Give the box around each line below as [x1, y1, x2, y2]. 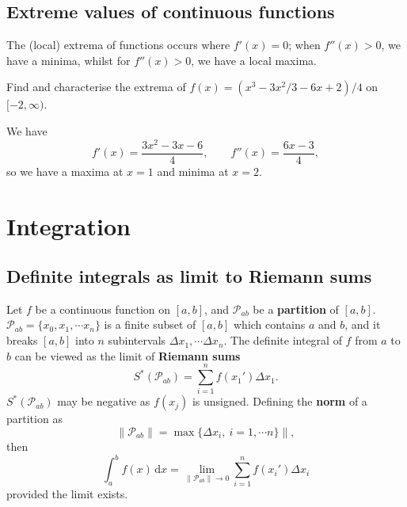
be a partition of [253, 300, 339, 317]
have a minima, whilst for [6, 51, 131, 68]
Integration [6, 209, 131, 242]
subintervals [108, 332, 166, 349]
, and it [344, 316, 381, 333]
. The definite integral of [223, 332, 342, 349]
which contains [233, 316, 306, 333]
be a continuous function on [35, 300, 171, 317]
